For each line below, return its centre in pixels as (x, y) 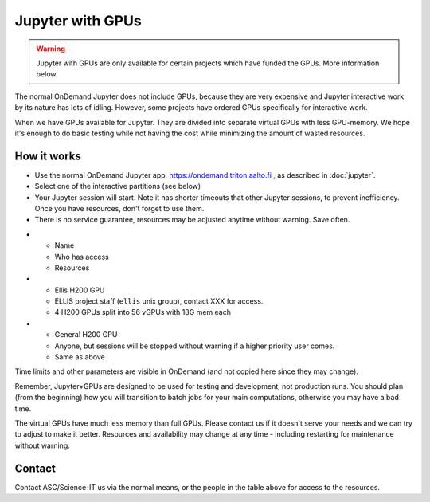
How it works (48, 156)
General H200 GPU (86, 335)
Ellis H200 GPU (80, 290)
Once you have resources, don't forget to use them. (119, 208)
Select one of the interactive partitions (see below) (118, 186)
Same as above (80, 357)
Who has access (82, 257)
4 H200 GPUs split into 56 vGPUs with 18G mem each (143, 312)
